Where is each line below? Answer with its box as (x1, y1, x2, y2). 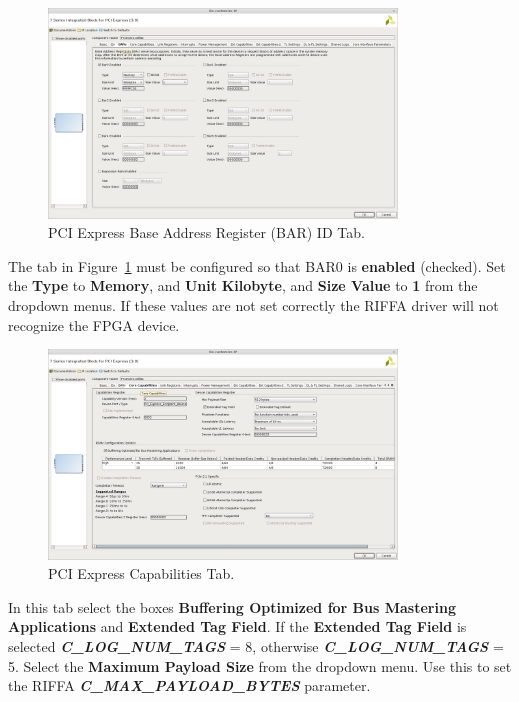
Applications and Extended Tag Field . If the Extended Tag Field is (8, 616, 467, 637)
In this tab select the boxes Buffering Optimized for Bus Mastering (8, 596, 456, 617)
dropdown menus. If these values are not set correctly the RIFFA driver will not (8, 294, 499, 315)
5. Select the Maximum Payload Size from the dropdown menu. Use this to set (8, 655, 512, 676)
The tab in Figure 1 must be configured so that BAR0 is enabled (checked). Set (8, 255, 506, 276)
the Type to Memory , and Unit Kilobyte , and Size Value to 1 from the (8, 275, 478, 296)
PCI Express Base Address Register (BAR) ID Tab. (48, 222, 365, 243)
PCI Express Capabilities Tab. (48, 563, 235, 584)
